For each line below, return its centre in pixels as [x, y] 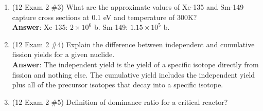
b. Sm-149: [111, 27]
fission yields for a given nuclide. [63, 54]
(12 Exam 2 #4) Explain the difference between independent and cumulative [133, 44]
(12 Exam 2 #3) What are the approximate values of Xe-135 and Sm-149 [128, 7]
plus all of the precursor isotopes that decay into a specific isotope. [118, 85]
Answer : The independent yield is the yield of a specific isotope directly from [135, 64]
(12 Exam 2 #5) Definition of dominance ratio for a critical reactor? [120, 101]
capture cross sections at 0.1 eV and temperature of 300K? [104, 17]
